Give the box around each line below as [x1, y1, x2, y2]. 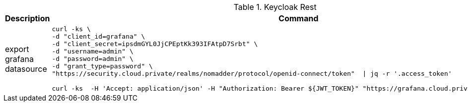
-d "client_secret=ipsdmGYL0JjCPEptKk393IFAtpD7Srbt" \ [52, 40, 258, 48]
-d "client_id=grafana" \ [52, 33, 145, 40]
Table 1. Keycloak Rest [233, 2, 317, 12]
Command [278, 13, 319, 23]
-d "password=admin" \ [52, 55, 134, 62]
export [5, 44, 29, 54]
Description [5, 13, 50, 23]
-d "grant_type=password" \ [52, 62, 153, 70]
